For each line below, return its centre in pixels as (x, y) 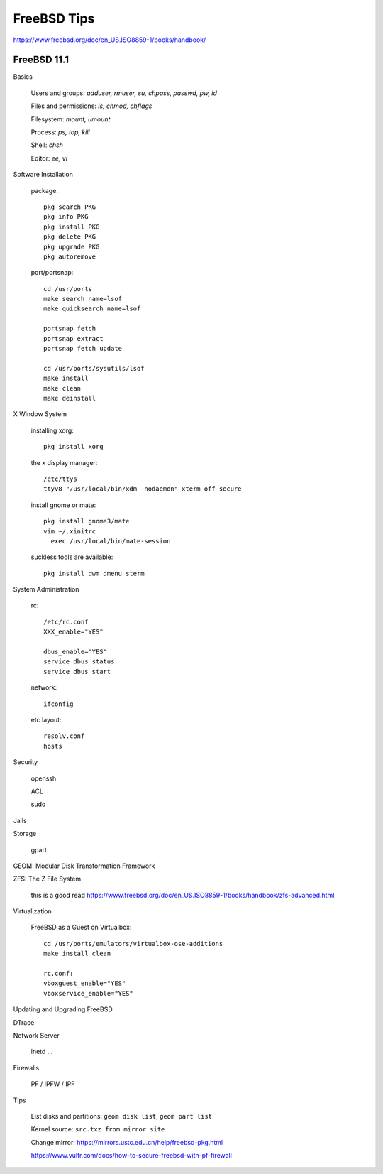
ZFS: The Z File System (47, 879)
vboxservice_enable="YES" (89, 993)
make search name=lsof (83, 299)
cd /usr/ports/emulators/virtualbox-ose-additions (133, 944)
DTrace (24, 1022)
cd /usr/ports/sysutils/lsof (94, 368)
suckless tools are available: (72, 557)
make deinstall (70, 398)
